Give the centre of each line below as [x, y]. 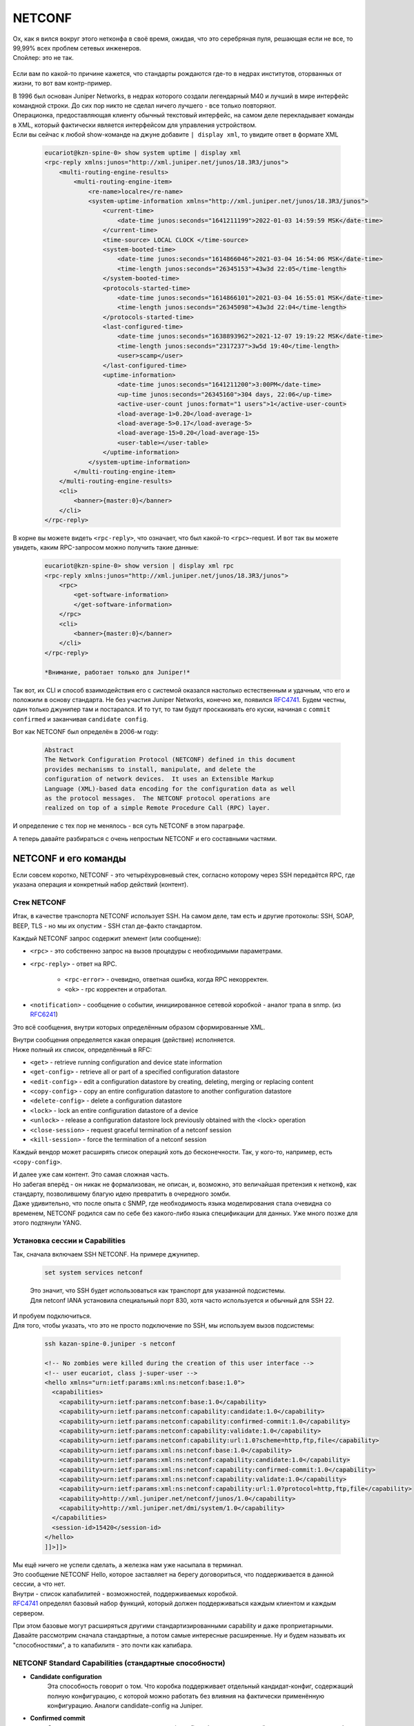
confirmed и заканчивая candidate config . [80, 719]
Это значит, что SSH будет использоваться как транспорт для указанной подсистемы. [158, 1290]
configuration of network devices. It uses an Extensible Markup [159, 779]
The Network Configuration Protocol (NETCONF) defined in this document [170, 760]
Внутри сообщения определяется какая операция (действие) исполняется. [124, 1040]
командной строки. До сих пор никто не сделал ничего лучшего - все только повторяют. [145, 105]
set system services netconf [94, 1273]
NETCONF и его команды [70, 859]
